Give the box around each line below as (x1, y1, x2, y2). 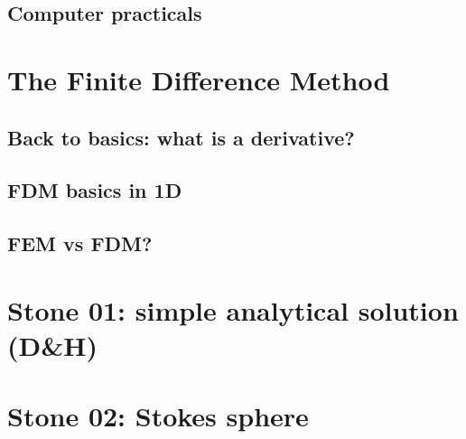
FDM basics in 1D (7, 176, 182, 204)
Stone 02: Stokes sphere (7, 397, 309, 434)
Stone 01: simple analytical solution (7, 291, 459, 328)
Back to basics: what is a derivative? (7, 123, 355, 151)
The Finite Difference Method (7, 61, 390, 98)
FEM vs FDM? (7, 229, 153, 257)
